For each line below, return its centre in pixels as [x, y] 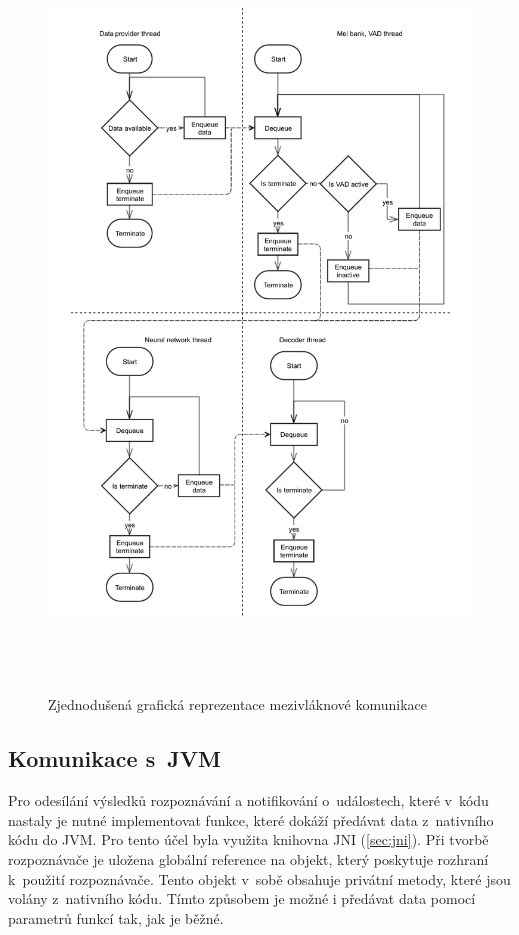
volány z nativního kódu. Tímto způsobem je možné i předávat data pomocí [242, 898]
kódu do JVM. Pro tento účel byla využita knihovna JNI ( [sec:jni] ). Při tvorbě [248, 839]
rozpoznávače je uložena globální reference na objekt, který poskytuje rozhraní [248, 859]
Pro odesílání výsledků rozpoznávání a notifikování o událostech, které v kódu [248, 800]
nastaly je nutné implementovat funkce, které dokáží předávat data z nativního [251, 819]
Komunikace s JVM [114, 758]
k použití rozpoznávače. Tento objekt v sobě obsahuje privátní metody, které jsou [259, 878]
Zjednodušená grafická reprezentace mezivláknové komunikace [237, 704]
